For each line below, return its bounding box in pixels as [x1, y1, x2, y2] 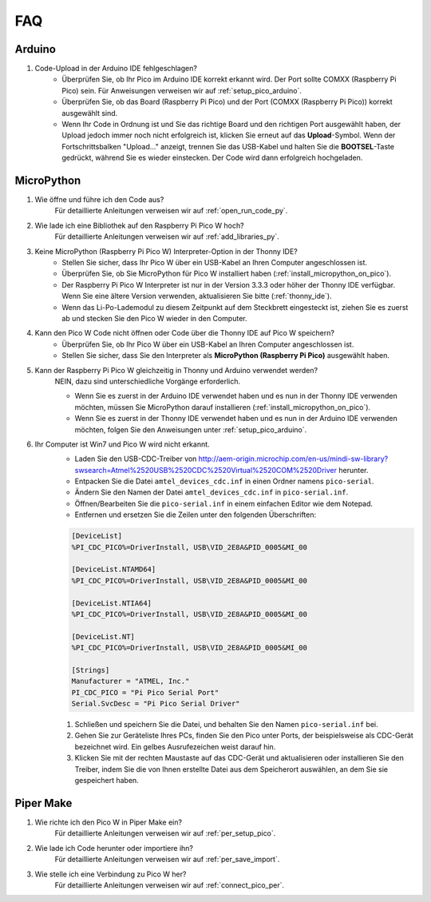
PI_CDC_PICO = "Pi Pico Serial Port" [71, 688, 219, 697]
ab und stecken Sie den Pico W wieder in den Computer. [61, 314, 247, 323]
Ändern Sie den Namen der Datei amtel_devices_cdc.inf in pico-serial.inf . [74, 487, 349, 497]
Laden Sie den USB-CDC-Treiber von [74, 454, 197, 463]
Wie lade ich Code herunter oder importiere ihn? [34, 843, 193, 852]
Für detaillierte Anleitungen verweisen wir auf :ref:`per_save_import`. [54, 855, 280, 864]
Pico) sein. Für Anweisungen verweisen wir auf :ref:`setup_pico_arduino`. [61, 85, 302, 95]
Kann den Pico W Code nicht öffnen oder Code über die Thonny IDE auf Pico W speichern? [34, 328, 335, 338]
